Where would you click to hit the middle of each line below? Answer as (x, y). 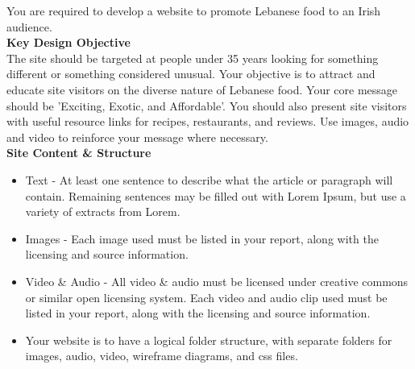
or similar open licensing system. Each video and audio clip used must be (206, 297)
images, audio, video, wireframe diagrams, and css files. (162, 356)
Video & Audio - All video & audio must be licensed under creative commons (217, 281)
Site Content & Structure (79, 153)
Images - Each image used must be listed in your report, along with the (202, 238)
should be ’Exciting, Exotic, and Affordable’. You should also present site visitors (207, 105)
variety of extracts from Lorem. (103, 211)
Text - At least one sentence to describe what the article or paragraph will (209, 179)
